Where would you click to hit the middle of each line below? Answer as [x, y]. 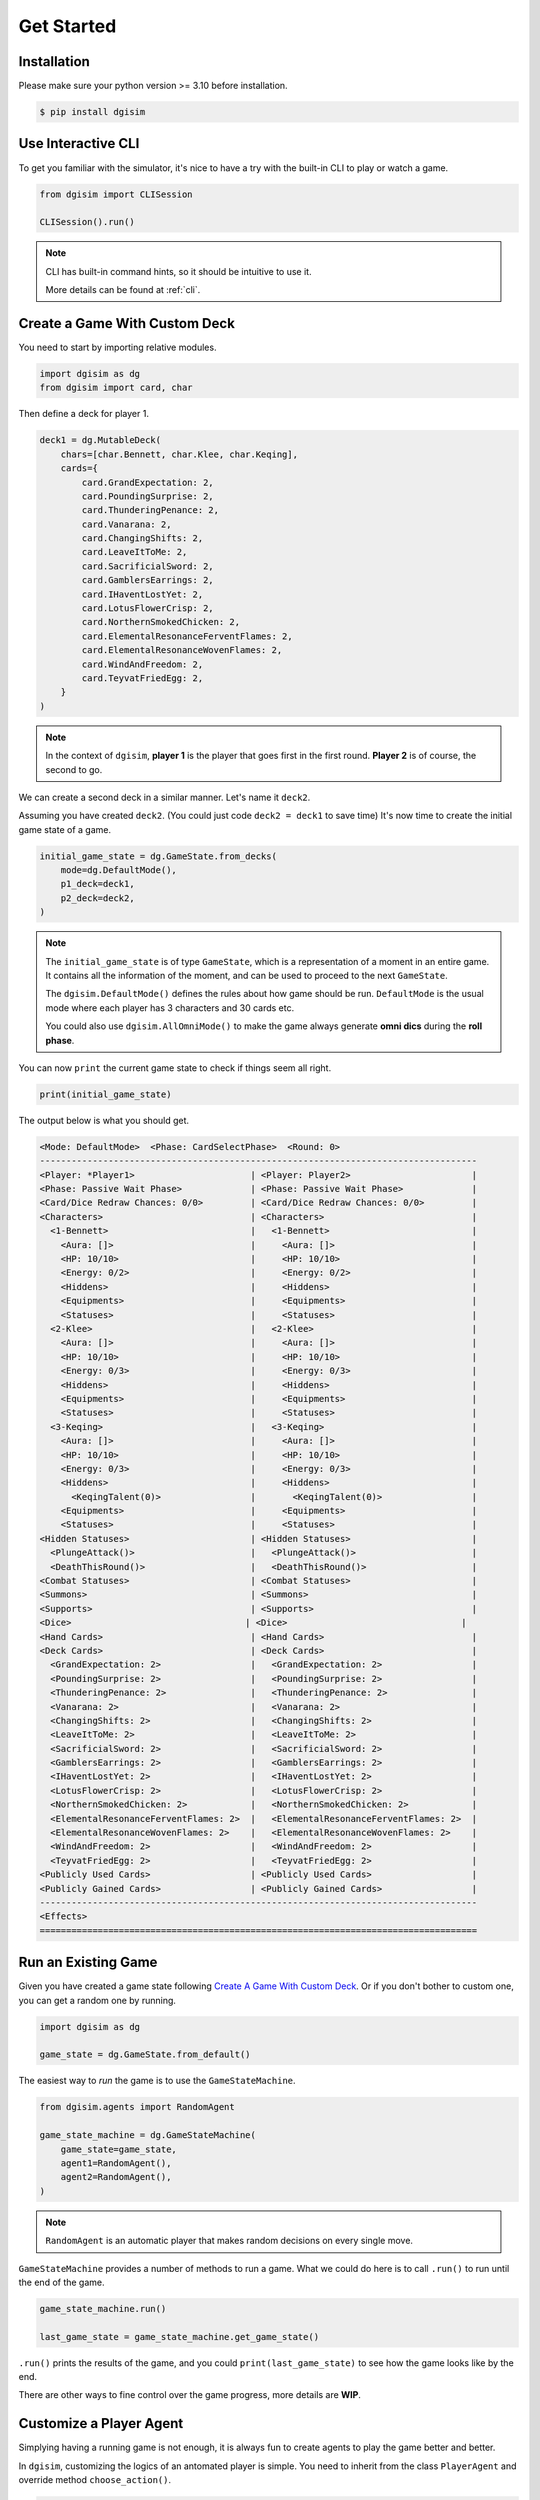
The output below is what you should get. [104, 1120]
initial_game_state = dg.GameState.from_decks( [158, 856]
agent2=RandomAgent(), [116, 2177]
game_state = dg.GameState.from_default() [145, 2054]
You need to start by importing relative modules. [117, 347]
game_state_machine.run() [103, 2308]
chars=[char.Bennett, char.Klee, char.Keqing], [179, 454]
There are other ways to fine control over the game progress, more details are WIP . [190, 2395]
